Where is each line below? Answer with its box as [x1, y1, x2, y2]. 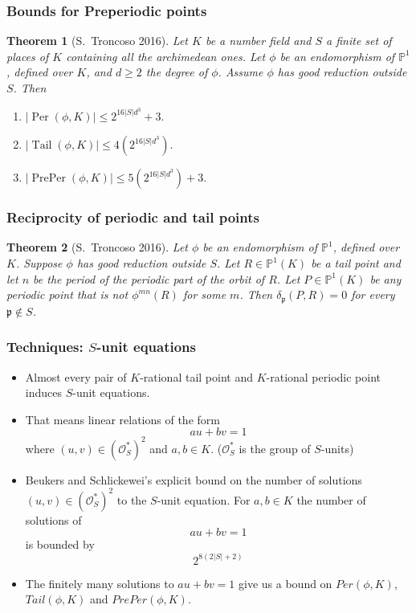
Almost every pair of [25, 368, 127, 385]
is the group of [239, 439, 311, 456]
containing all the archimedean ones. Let [66, 47, 266, 64]
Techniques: [6, 337, 84, 357]
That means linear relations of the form [25, 411, 220, 427]
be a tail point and [311, 255, 401, 272]
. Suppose [15, 255, 63, 272]
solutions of [25, 511, 82, 528]
